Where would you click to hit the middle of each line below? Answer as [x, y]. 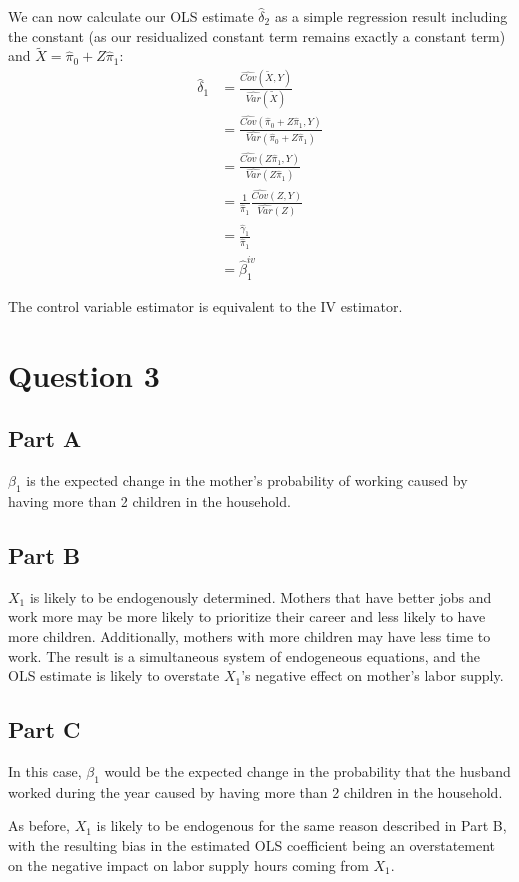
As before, [39, 825]
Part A [45, 438]
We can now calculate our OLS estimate [131, 16]
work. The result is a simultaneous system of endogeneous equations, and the [244, 655]
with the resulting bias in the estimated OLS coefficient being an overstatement [252, 844]
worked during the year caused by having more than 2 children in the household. [255, 791]
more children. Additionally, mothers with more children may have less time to [249, 636]
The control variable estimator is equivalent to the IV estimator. [205, 306]
